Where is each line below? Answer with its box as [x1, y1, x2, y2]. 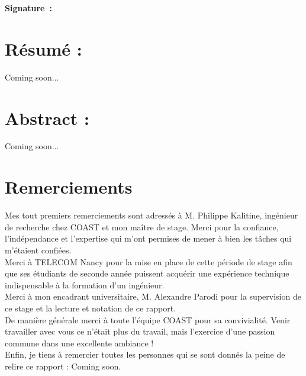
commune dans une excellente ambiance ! [5, 336, 154, 349]
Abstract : [5, 105, 89, 130]
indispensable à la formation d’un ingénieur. [5, 278, 165, 291]
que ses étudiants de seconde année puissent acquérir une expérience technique [5, 267, 289, 279]
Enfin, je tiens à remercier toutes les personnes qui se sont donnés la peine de [5, 348, 285, 361]
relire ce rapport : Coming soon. [5, 359, 121, 372]
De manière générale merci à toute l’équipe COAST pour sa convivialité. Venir [5, 313, 291, 326]
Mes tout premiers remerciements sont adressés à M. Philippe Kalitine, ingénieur [5, 209, 298, 221]
